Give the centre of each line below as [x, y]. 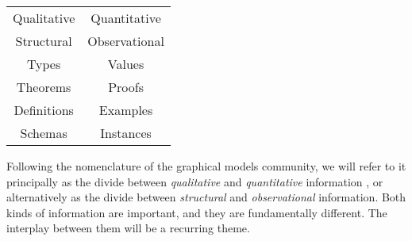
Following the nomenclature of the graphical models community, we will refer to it [206, 166]
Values [126, 64]
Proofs [126, 87]
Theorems [44, 87]
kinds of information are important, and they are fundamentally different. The [197, 212]
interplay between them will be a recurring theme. [128, 228]
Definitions [44, 110]
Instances [126, 133]
